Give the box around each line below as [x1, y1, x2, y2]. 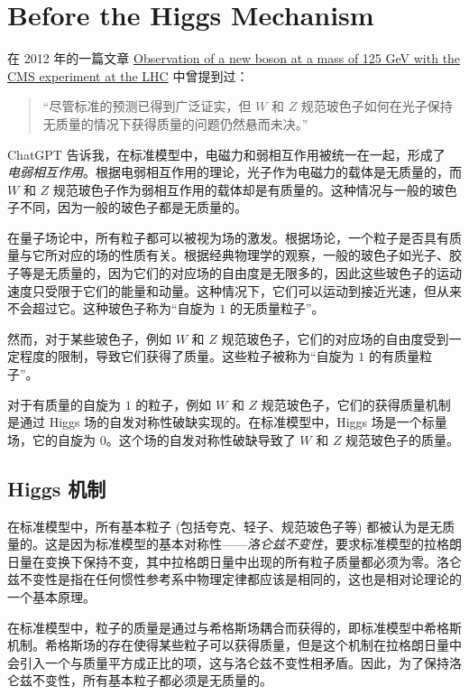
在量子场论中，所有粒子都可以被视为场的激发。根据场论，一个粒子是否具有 [7, 227, 449, 246]
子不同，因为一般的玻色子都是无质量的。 [7, 198, 247, 217]
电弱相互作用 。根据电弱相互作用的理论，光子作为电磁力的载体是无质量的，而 [7, 162, 462, 181]
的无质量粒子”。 [229, 299, 325, 318]
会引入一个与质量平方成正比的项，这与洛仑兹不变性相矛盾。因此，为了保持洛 [7, 653, 462, 672]
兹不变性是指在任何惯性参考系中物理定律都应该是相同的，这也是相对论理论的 [7, 570, 462, 588]
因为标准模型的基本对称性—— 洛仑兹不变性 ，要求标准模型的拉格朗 [69, 534, 462, 553]
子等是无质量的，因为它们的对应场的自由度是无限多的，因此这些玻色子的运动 [7, 264, 462, 283]
